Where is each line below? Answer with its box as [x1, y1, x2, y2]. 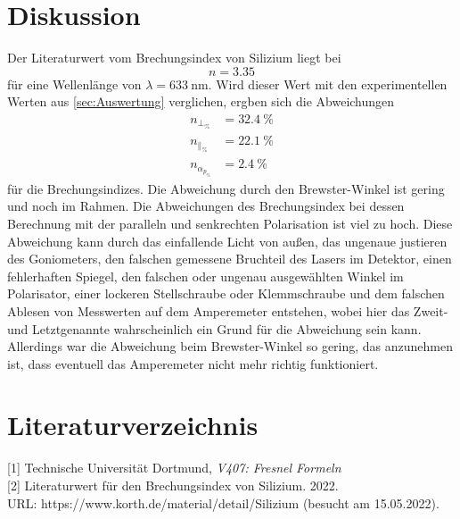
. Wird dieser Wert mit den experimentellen [208, 74, 448, 93]
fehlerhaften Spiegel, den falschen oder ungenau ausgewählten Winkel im [7, 266, 404, 285]
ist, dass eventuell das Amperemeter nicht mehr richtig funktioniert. [7, 354, 379, 373]
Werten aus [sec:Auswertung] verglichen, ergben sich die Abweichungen [7, 92, 395, 111]
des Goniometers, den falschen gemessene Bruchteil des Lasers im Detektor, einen [7, 249, 452, 268]
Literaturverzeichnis [7, 406, 259, 443]
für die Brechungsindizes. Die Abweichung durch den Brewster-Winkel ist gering [7, 179, 445, 197]
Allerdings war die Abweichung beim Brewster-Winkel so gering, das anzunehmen [7, 337, 454, 356]
